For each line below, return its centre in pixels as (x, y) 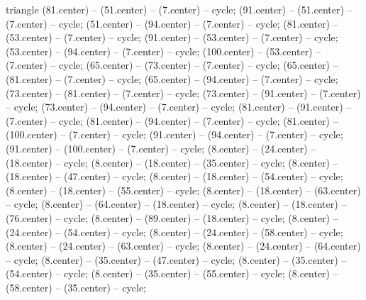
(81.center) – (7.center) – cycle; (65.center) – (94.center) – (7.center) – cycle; (172, 78)
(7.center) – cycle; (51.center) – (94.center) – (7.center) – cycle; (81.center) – (172, 23)
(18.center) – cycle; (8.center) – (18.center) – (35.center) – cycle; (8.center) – (172, 162)
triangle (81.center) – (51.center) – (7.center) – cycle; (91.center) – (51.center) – (179, 9)
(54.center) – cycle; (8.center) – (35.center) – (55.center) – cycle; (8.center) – (172, 273)
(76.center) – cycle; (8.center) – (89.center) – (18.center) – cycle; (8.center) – (172, 217)
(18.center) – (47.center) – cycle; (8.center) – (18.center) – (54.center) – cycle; (174, 176)
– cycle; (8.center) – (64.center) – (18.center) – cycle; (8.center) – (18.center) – (176, 204)
